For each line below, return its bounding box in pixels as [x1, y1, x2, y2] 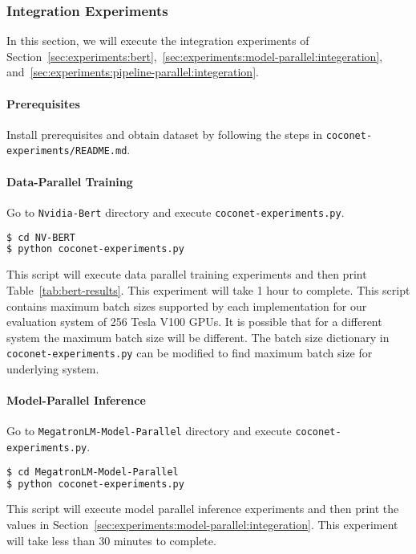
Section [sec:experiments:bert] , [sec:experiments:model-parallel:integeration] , [6, 47, 383, 64]
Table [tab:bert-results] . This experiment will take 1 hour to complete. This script [6, 281, 410, 298]
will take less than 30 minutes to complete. [6, 532, 216, 548]
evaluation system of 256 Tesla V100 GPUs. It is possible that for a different [6, 313, 382, 330]
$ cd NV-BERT [6, 231, 75, 243]
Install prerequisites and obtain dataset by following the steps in [6, 125, 323, 142]
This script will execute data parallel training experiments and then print [6, 266, 367, 283]
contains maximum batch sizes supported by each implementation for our [6, 297, 367, 314]
